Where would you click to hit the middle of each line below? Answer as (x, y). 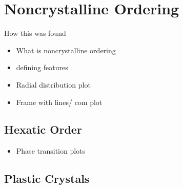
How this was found (35, 33)
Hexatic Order (43, 129)
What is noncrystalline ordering (66, 50)
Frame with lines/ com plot (59, 102)
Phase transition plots (51, 151)
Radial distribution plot (53, 84)
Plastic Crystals (47, 178)
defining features (42, 67)
